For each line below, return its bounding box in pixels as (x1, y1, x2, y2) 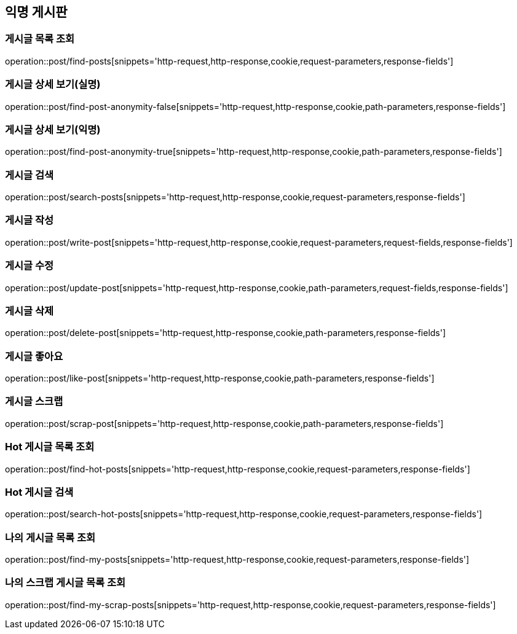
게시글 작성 (5, 214, 54, 227)
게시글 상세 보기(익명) (5, 123, 101, 136)
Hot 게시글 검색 (5, 485, 74, 498)
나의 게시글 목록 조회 (5, 531, 96, 544)
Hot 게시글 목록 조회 (5, 440, 95, 453)
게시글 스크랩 (5, 395, 63, 408)
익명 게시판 (5, 4, 68, 20)
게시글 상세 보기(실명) (5, 78, 101, 91)
